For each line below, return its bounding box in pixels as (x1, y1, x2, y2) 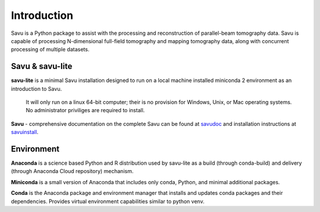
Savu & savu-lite (11, 61, 72, 71)
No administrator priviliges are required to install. (25, 107, 145, 114)
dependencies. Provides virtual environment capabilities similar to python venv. (11, 198, 204, 205)
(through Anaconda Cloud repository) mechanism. (11, 168, 134, 175)
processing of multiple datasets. (11, 46, 90, 53)
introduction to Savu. (11, 85, 62, 92)
